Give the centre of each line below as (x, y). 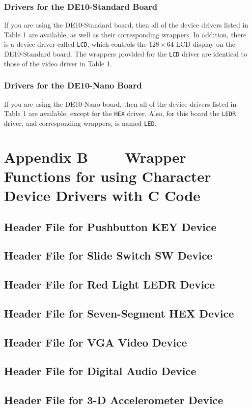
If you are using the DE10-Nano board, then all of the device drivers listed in (120, 103)
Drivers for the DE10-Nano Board (73, 85)
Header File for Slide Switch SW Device (108, 255)
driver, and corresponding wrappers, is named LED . (80, 123)
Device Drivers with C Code (102, 195)
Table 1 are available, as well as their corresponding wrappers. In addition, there (125, 34)
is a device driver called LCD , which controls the (75, 44)
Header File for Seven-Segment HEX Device (119, 313)
